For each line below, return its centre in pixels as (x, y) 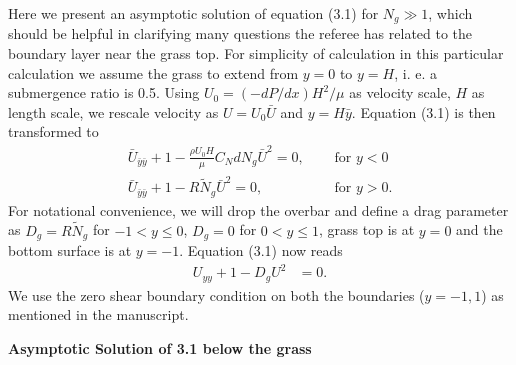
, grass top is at (367, 229)
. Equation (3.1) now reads (261, 250)
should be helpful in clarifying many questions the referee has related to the (240, 33)
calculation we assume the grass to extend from (153, 72)
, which (450, 13)
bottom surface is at (70, 250)
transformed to (53, 131)
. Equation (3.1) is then (423, 111)
